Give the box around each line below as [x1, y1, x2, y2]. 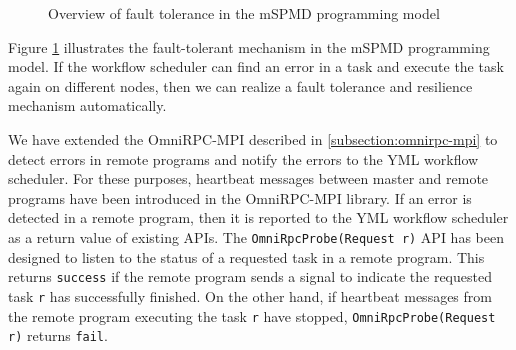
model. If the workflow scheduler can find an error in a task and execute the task [8, 56, 504, 77]
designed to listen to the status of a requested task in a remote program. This [8, 246, 485, 267]
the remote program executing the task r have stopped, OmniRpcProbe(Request [8, 305, 496, 326]
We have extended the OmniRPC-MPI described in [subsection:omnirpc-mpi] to [8, 128, 498, 149]
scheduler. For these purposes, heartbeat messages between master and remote [8, 168, 489, 189]
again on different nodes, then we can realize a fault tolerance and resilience [8, 75, 473, 96]
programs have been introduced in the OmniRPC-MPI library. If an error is [8, 187, 472, 208]
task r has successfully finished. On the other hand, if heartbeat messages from [8, 285, 492, 306]
